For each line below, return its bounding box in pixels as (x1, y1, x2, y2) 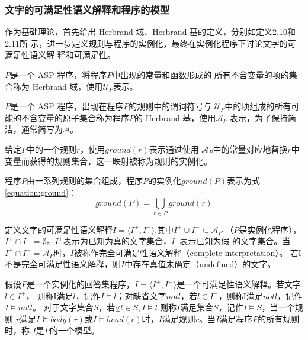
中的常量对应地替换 (213, 143, 288, 155)
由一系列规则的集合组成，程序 (27, 174, 143, 187)
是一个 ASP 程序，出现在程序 (10, 100, 124, 112)
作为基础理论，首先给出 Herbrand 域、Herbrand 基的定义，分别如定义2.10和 (5, 25, 296, 38)
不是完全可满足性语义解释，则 (5, 258, 121, 270)
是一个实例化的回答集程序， (27, 278, 134, 290)
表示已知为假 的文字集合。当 (179, 235, 291, 247)
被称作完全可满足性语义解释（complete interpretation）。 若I (73, 246, 301, 258)
